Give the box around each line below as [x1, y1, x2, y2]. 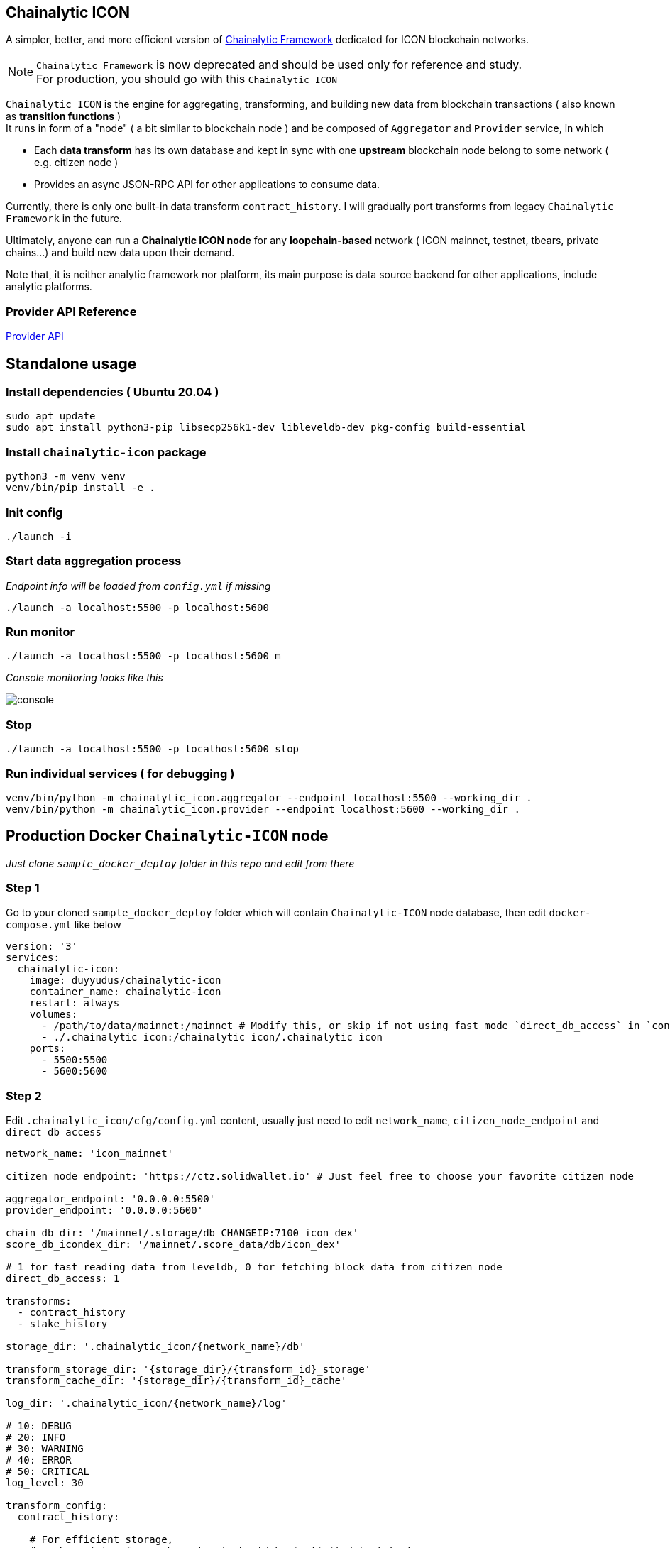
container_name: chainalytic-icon [29, 986, 221, 998]
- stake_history [17, 1318, 108, 1330]
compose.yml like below [6, 918, 121, 931]
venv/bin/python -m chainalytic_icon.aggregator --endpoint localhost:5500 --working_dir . [6, 791, 532, 803]
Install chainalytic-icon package [6, 444, 207, 459]
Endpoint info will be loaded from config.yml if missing [6, 579, 271, 592]
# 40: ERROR [6, 1454, 72, 1466]
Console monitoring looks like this [6, 671, 163, 684]
